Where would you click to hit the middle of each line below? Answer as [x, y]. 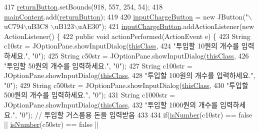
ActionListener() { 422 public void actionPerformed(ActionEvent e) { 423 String [127, 36]
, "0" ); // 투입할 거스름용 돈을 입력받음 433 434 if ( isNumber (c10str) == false [134, 114]
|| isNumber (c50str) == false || [51, 124]
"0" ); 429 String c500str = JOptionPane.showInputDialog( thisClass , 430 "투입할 [126, 85]
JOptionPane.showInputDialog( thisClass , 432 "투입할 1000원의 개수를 [111, 104]
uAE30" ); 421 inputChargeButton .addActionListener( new [166, 26]
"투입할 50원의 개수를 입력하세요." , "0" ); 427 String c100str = [98, 65]
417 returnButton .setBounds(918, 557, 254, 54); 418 [83, 6]
